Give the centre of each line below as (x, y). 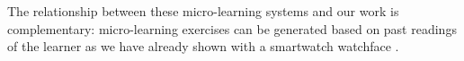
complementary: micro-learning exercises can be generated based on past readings (232, 28)
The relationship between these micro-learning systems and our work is (203, 11)
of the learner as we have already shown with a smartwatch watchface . (203, 46)
